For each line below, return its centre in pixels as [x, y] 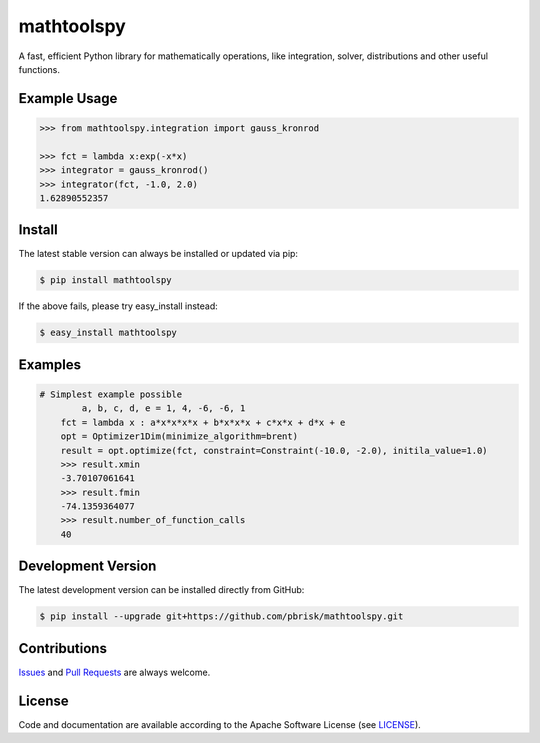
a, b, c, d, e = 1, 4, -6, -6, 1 [163, 408]
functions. [39, 69]
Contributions [62, 648]
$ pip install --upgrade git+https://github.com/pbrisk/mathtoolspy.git [221, 616]
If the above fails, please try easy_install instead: [118, 306]
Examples [50, 364]
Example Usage [68, 98]
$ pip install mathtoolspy [105, 280]
